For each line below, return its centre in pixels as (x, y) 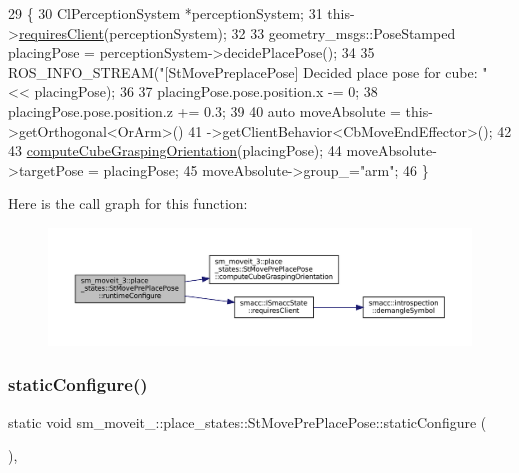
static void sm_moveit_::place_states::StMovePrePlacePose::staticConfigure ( (247, 421)
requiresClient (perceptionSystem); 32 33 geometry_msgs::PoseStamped (237, 32)
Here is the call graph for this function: (128, 203)
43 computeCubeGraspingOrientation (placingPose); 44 (175, 150)
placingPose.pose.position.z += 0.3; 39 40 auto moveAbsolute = (204, 110)
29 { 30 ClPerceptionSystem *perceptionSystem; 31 (165, 13)
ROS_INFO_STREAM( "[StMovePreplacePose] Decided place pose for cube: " (248, 71)
